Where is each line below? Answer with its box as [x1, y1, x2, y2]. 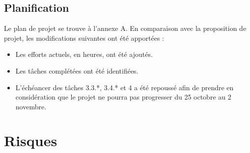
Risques [4, 130, 57, 150]
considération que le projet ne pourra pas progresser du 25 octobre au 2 [15, 92, 231, 102]
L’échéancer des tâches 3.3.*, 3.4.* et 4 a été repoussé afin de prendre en [15, 82, 234, 92]
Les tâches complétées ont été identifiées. [15, 65, 139, 76]
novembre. [15, 101, 47, 111]
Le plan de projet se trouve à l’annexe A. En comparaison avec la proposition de [4, 23, 247, 33]
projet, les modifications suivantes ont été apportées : [4, 32, 164, 43]
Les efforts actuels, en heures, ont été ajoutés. [15, 49, 153, 59]
